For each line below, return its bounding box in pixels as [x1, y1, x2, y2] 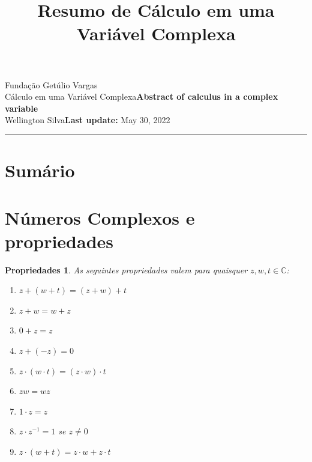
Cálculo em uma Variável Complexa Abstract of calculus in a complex [5, 90, 278, 103]
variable [5, 102, 38, 114]
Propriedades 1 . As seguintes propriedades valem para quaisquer [5, 263, 248, 276]
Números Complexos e [5, 205, 195, 229]
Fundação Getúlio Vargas [5, 78, 98, 91]
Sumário [5, 158, 75, 183]
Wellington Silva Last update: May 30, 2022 [5, 114, 170, 126]
